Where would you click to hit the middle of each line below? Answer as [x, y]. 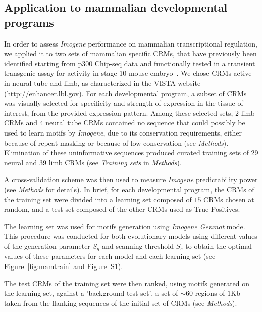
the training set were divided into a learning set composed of [98, 199]
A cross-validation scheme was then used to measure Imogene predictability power [131, 179]
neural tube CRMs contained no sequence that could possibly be [145, 123]
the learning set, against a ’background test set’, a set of [91, 293]
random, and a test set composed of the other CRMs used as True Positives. [122, 209]
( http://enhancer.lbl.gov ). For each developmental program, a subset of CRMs [125, 93]
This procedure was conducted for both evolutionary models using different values [131, 236]
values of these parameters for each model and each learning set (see [110, 256]
